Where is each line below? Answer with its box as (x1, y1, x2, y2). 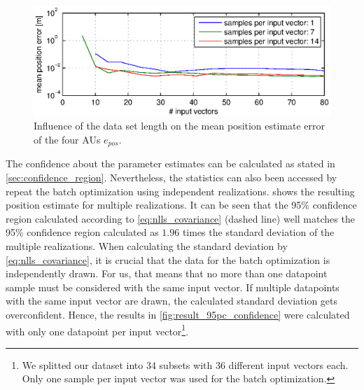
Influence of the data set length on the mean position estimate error (34, 118, 325, 133)
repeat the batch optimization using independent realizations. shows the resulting (6, 183, 355, 198)
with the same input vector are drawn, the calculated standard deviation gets (6, 293, 338, 308)
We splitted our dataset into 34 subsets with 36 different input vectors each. (22, 357, 349, 372)
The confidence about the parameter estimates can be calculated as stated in (6, 156, 335, 171)
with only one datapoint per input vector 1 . (6, 321, 189, 338)
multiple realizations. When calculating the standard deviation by (6, 238, 288, 253)
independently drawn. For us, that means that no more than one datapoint (6, 266, 328, 281)
